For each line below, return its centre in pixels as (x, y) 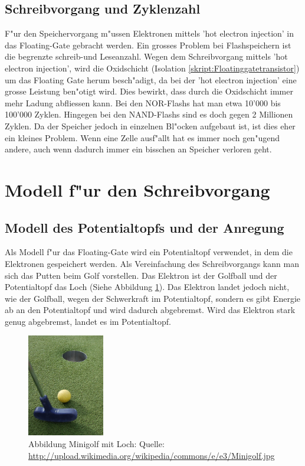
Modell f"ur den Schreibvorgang (137, 189)
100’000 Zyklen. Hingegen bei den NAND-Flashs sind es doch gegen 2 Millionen (149, 114)
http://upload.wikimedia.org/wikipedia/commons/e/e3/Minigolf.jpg (152, 455)
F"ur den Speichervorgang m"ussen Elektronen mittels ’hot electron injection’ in (150, 33)
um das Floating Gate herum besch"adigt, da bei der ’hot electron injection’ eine (151, 79)
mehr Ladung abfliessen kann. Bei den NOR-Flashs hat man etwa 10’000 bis (143, 102)
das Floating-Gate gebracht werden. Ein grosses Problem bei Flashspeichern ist (148, 45)
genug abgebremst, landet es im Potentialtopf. (88, 321)
